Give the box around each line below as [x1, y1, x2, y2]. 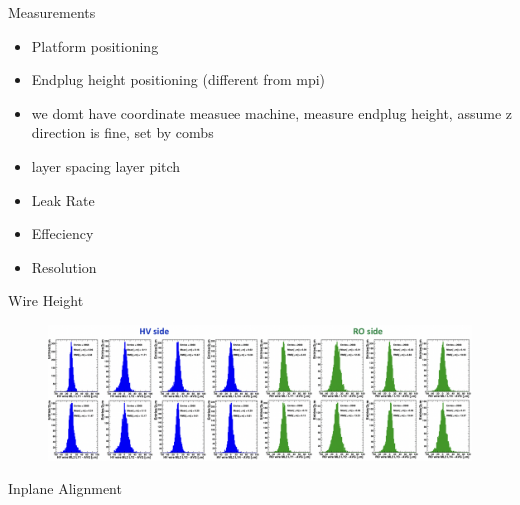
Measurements [8, 2, 96, 22]
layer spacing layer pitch [31, 155, 181, 176]
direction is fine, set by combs [31, 122, 214, 143]
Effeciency [31, 223, 94, 244]
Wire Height [8, 290, 84, 311]
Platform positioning [31, 35, 159, 56]
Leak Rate [31, 189, 95, 210]
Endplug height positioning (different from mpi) [31, 69, 326, 90]
